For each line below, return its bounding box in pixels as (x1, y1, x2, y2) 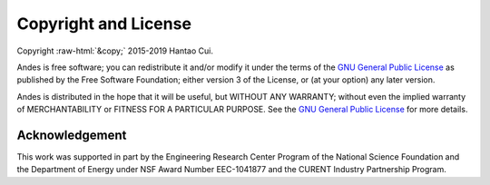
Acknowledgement (16, 127, 127, 142)
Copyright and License (16, 14, 192, 34)
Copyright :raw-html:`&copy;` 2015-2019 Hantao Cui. (16, 45, 213, 56)
